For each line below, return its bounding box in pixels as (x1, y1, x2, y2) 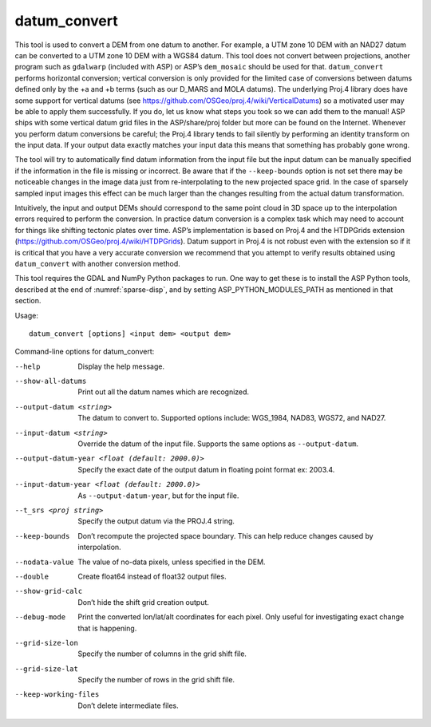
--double (14, 571, 49, 581)
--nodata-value (14, 557, 75, 567)
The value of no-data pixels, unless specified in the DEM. (77, 557, 266, 567)
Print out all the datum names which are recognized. (77, 387, 250, 397)
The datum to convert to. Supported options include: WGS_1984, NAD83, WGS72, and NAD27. (77, 413, 386, 423)
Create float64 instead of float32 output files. (77, 571, 227, 581)
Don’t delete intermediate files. (77, 701, 179, 710)
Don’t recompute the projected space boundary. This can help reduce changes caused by (77, 531, 374, 540)
